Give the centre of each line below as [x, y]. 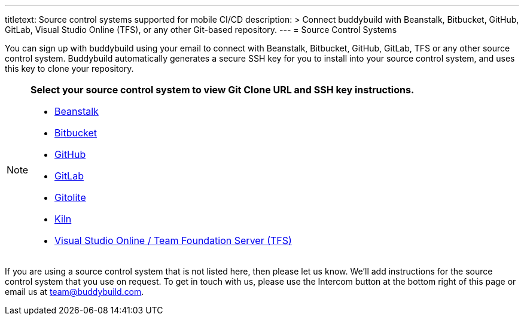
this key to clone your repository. [69, 68]
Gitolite [70, 197]
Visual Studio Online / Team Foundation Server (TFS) [173, 240]
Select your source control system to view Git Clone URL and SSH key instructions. [223, 90]
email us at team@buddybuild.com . [74, 292]
